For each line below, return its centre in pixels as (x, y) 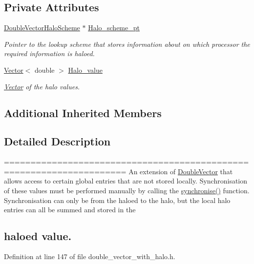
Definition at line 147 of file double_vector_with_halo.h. (90, 256)
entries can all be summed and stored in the (70, 210)
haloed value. (38, 236)
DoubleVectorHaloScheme (42, 28)
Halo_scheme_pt (114, 28)
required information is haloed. (49, 53)
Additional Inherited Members (83, 112)
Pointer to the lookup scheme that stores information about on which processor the (127, 44)
